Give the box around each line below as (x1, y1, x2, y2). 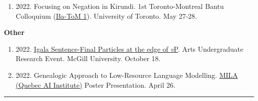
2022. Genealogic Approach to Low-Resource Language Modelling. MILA (15, 69, 238, 80)
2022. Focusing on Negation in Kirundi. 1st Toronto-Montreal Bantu (15, 1, 224, 11)
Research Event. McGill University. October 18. (15, 53, 161, 64)
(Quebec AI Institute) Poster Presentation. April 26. (15, 79, 176, 90)
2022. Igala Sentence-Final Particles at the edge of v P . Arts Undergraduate (15, 43, 244, 54)
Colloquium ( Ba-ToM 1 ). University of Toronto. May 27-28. (15, 10, 197, 21)
